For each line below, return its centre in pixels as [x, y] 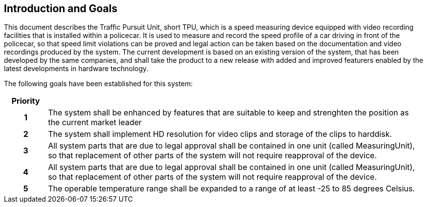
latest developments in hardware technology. [76, 69]
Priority [26, 101]
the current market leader [95, 122]
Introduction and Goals [61, 9]
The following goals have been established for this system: [98, 84]
